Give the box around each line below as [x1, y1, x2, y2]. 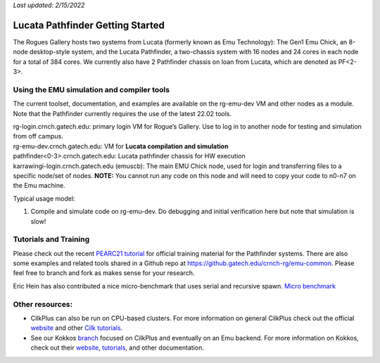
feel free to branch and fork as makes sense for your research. [13, 269, 195, 277]
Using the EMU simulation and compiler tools [13, 84, 170, 94]
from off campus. [13, 132, 63, 141]
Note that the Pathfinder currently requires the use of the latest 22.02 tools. [13, 109, 232, 117]
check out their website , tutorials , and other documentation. [30, 343, 204, 352]
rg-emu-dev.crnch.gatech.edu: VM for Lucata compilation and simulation [13, 141, 229, 151]
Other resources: [13, 299, 73, 309]
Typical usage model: [13, 194, 75, 203]
